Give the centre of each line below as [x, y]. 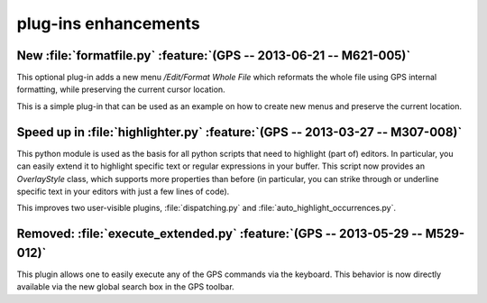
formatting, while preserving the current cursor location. [121, 89]
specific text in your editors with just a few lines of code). [123, 191]
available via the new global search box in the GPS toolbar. [125, 287]
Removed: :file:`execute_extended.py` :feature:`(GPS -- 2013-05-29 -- [220, 234]
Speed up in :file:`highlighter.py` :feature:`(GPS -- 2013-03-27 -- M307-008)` [239, 132]
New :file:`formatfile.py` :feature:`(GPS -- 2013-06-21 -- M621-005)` [214, 55]
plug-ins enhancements [108, 23]
